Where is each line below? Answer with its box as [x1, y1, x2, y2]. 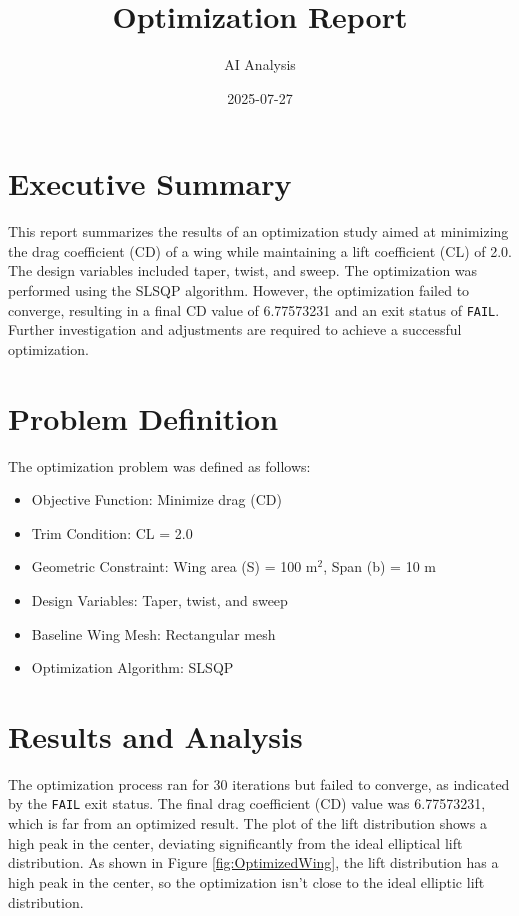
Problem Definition [8, 397, 279, 438]
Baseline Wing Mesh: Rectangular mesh [31, 623, 276, 644]
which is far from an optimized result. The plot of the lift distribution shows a [8, 813, 487, 834]
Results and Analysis [8, 715, 303, 756]
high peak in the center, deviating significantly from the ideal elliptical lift [8, 832, 463, 853]
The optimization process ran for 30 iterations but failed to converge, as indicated [8, 773, 510, 794]
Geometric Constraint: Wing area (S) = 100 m [31, 556, 318, 577]
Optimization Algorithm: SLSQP [31, 657, 234, 678]
